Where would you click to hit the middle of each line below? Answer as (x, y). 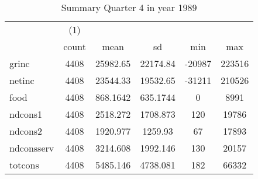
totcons (24, 165)
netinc (22, 80)
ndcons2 (26, 131)
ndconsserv (32, 148)
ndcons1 (26, 114)
